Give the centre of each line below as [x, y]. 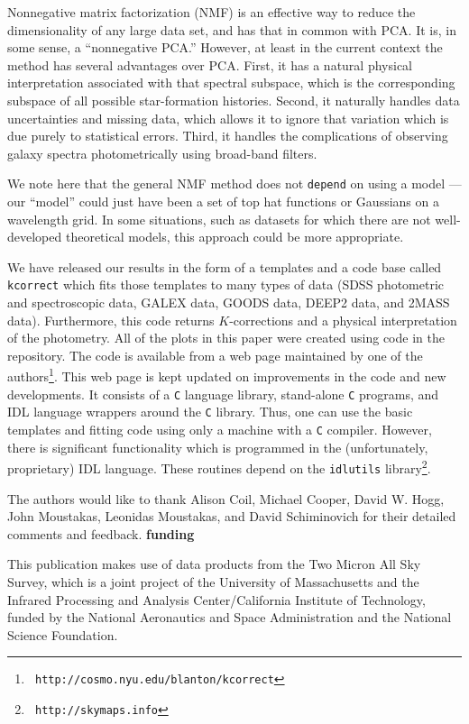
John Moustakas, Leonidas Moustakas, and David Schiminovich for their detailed [232, 516]
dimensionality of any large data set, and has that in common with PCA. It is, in [232, 29]
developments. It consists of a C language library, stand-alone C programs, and [223, 394]
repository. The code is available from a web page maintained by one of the [215, 355]
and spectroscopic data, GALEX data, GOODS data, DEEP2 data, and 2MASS [229, 302]
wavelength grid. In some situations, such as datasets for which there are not [219, 219]
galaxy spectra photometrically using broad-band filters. [162, 153]
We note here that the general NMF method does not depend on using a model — [234, 183]
